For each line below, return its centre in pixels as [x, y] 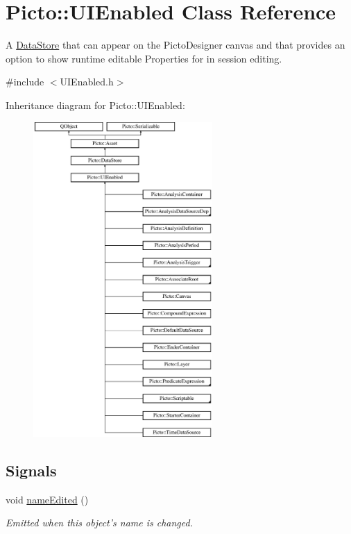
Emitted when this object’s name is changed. [99, 523]
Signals [31, 470]
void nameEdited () [47, 499]
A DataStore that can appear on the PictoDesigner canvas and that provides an [175, 45]
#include [25, 82]
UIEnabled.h [87, 82]
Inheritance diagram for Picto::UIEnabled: [95, 105]
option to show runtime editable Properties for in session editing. [144, 58]
